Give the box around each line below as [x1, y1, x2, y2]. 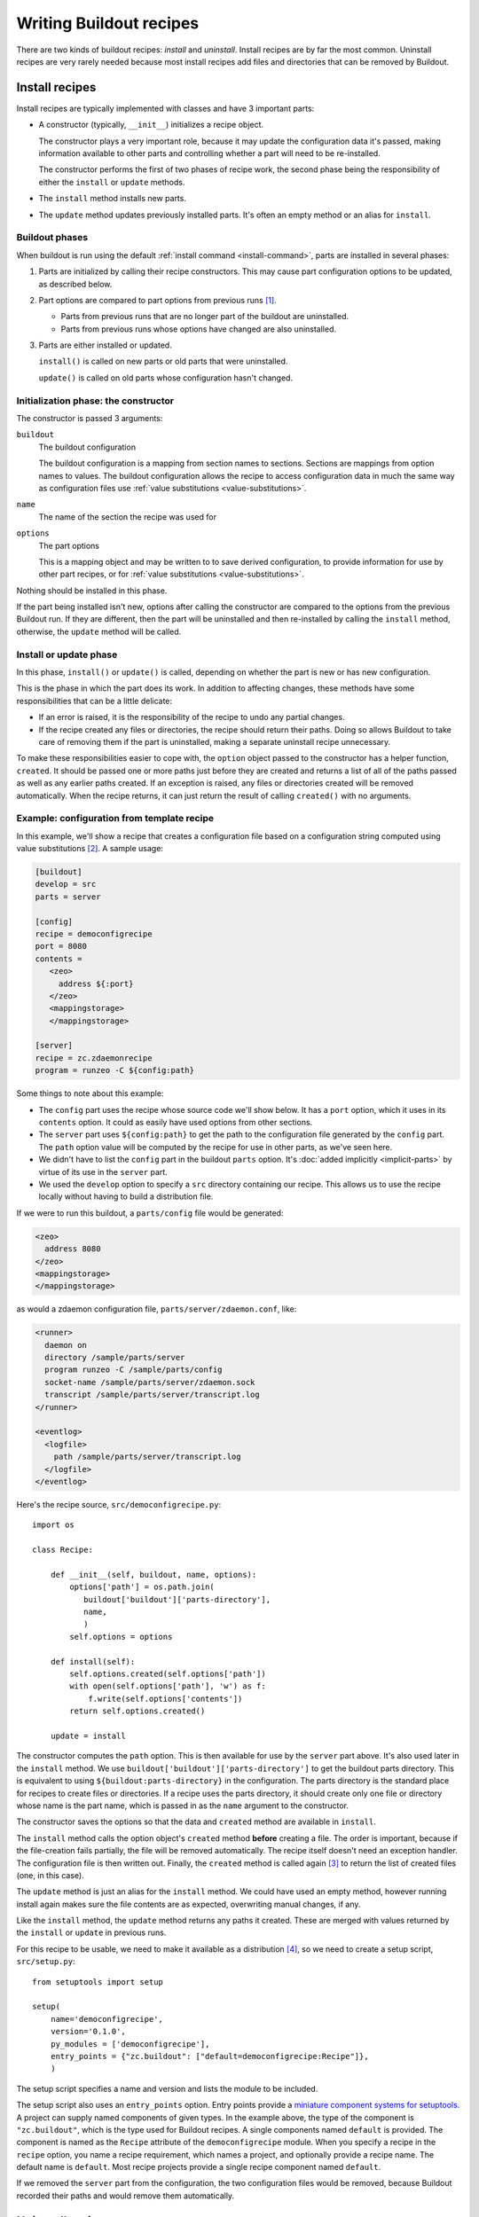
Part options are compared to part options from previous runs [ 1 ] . [38, 294, 277, 305]
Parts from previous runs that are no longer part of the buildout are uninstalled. [60, 311, 349, 322]
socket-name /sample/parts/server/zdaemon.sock [44, 1377, 255, 1387]
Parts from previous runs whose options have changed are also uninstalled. [60, 324, 337, 334]
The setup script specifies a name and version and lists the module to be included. [16, 2083, 318, 2094]
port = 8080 [35, 941, 88, 952]
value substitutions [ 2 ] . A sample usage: [16, 843, 164, 854]
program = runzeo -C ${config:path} [35, 1065, 195, 1076]
